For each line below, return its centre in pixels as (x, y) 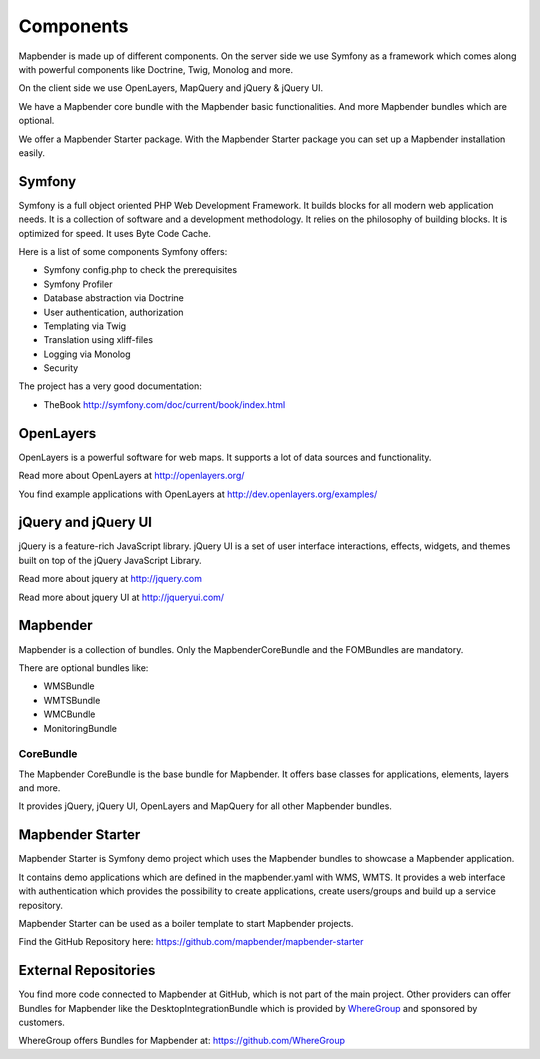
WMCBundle (69, 714)
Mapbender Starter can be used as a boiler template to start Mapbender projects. (186, 923)
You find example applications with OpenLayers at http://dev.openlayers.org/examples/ (198, 494)
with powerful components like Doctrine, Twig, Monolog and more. (156, 69)
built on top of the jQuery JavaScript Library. (110, 560)
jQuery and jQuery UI (85, 522)
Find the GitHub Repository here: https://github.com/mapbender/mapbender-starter (191, 942)
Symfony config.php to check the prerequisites (140, 270)
